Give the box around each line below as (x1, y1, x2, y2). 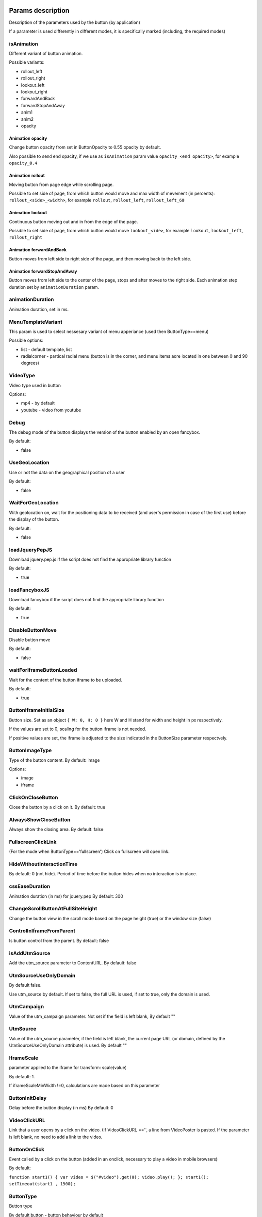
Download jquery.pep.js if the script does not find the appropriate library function (9, 556, 172, 562)
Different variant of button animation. (9, 51, 83, 56)
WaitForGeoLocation (9, 499, 59, 506)
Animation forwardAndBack (9, 247, 66, 253)
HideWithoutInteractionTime (9, 861, 78, 867)
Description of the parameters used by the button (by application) (9, 19, 141, 25)
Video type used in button (9, 382, 61, 388)
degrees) (21, 360, 40, 366)
